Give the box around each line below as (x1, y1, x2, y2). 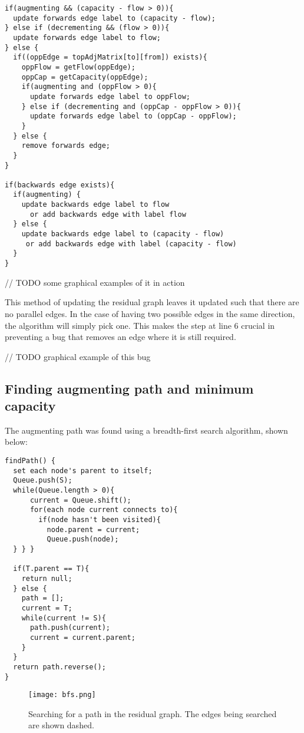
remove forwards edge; (21, 141, 110, 150)
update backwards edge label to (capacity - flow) (21, 230, 224, 239)
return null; (21, 574, 72, 583)
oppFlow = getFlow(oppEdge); (21, 62, 136, 71)
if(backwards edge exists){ (5, 180, 115, 189)
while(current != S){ (21, 613, 106, 622)
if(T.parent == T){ (13, 564, 90, 573)
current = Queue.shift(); (29, 496, 131, 504)
